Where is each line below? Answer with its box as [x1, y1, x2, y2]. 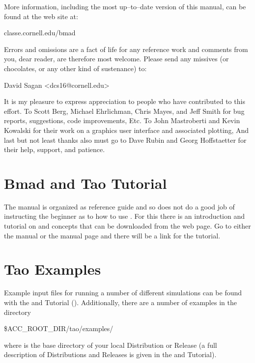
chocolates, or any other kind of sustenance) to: [4, 63, 147, 73]
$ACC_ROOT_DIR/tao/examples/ [4, 323, 113, 334]
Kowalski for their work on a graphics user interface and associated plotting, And [4, 125, 249, 135]
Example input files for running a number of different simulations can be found [4, 287, 242, 298]
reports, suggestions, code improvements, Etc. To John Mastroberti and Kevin [4, 115, 240, 126]
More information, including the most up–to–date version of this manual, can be [4, 1, 246, 11]
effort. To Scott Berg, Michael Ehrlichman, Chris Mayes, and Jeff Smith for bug [4, 105, 245, 116]
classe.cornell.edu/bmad [4, 27, 76, 38]
